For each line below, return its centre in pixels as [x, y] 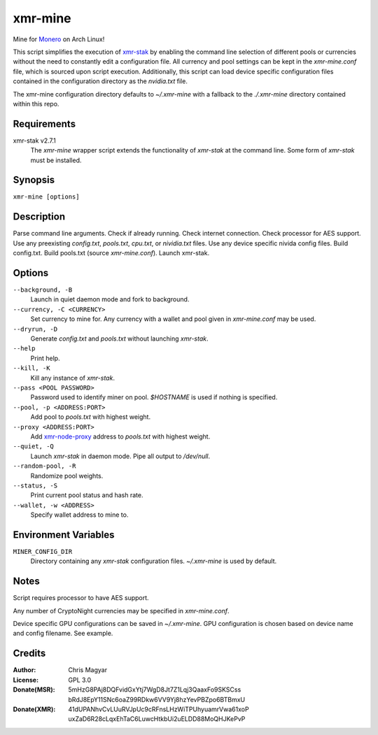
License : [26, 680]
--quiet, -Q [33, 447]
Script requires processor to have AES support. [81, 598]
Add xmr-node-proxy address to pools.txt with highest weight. [120, 436]
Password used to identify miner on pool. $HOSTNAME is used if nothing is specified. [154, 397]
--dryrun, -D [35, 329]
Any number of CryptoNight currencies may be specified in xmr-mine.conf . [121, 611]
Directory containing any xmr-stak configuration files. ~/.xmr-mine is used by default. [154, 561]
